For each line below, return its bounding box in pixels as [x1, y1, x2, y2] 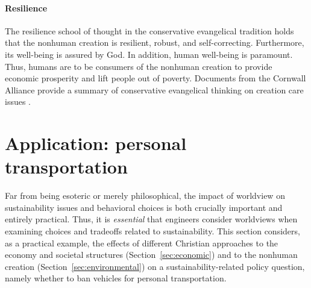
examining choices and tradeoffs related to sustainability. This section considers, [5, 225, 300, 237]
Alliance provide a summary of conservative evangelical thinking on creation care [5, 83, 304, 96]
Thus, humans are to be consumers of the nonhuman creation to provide [5, 60, 272, 72]
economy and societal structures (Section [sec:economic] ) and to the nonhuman [5, 248, 298, 261]
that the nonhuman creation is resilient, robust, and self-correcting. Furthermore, [5, 36, 304, 49]
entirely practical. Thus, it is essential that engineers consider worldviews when [5, 213, 298, 225]
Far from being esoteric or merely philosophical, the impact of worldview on [5, 189, 285, 202]
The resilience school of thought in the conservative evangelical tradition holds [5, 24, 294, 37]
